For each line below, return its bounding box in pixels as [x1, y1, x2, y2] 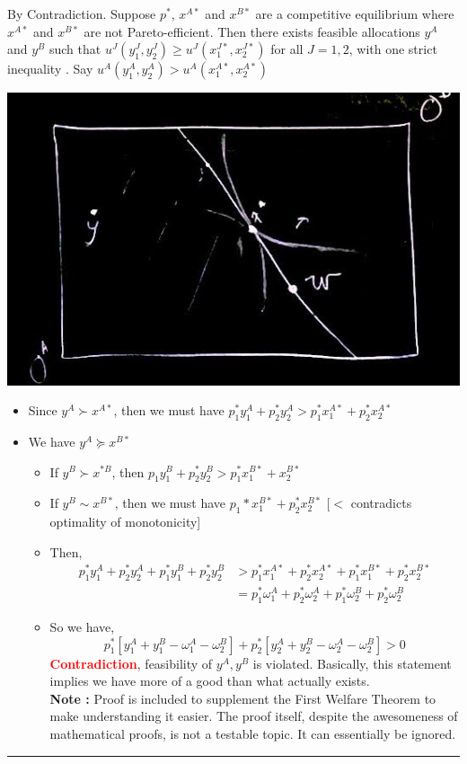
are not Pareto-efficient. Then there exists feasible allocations [84, 22, 420, 40]
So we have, [49, 617, 115, 636]
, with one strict [348, 40, 437, 58]
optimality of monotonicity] [49, 512, 201, 531]
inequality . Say [7, 59, 93, 78]
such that [48, 40, 101, 58]
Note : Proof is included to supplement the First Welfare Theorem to [49, 688, 436, 707]
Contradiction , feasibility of [49, 653, 213, 672]
